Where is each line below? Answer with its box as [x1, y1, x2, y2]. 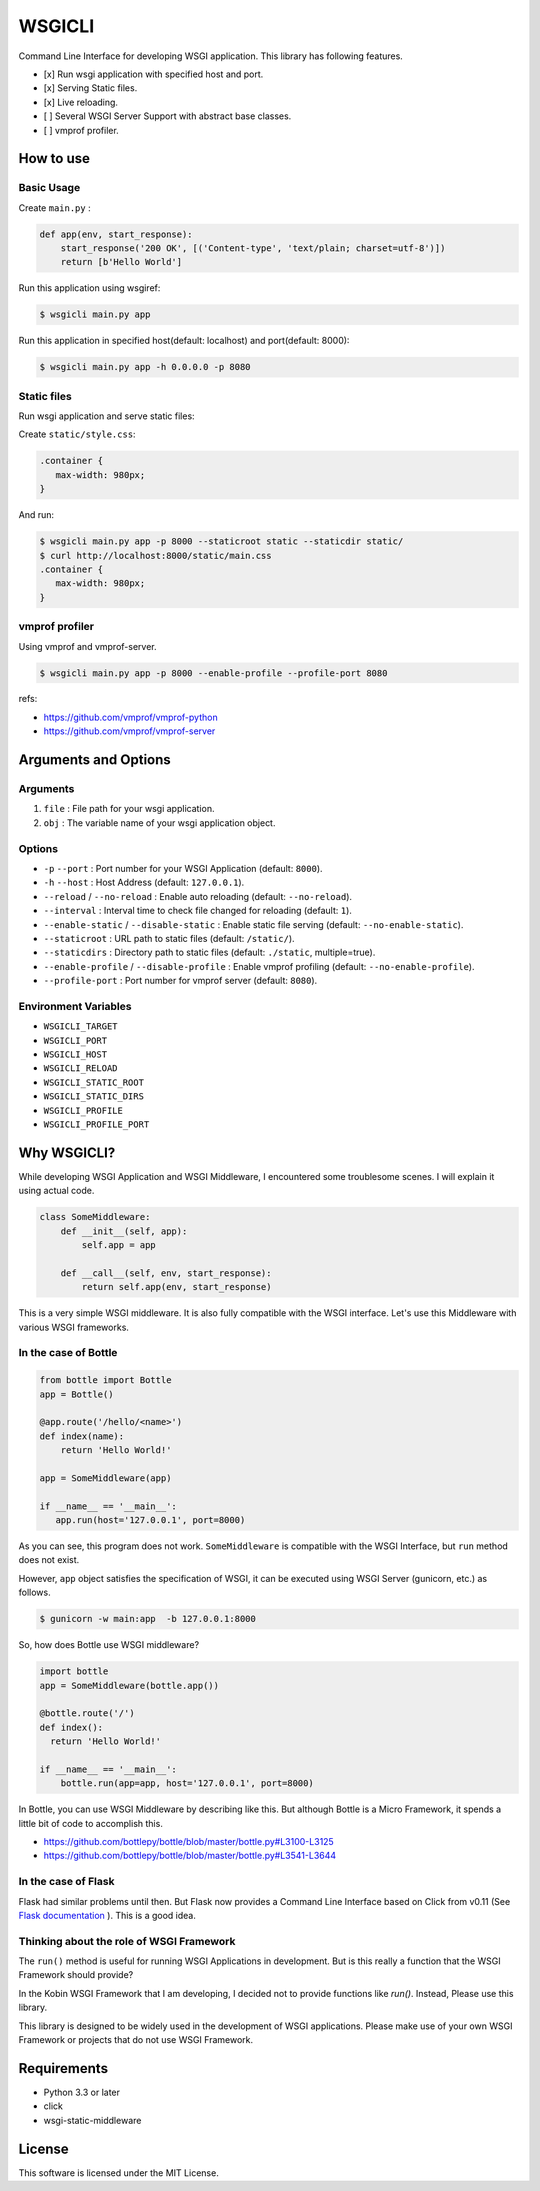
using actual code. [18, 1185, 95, 1197]
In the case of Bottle [18, 1346, 118, 1360]
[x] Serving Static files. [43, 82, 138, 94]
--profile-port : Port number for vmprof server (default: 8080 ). [43, 975, 318, 987]
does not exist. [18, 1554, 80, 1566]
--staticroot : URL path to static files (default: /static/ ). [43, 932, 295, 944]
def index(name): [39, 1430, 125, 1442]
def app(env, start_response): [39, 228, 194, 240]
